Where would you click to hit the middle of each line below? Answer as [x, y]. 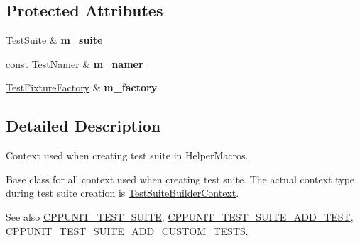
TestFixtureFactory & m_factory [82, 87]
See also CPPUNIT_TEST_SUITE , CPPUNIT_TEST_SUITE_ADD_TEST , [180, 216]
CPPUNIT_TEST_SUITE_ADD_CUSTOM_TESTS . [127, 230]
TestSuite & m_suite [54, 40]
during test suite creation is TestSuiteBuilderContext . [122, 193]
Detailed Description [83, 126]
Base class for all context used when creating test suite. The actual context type [180, 179]
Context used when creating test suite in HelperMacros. [127, 155]
